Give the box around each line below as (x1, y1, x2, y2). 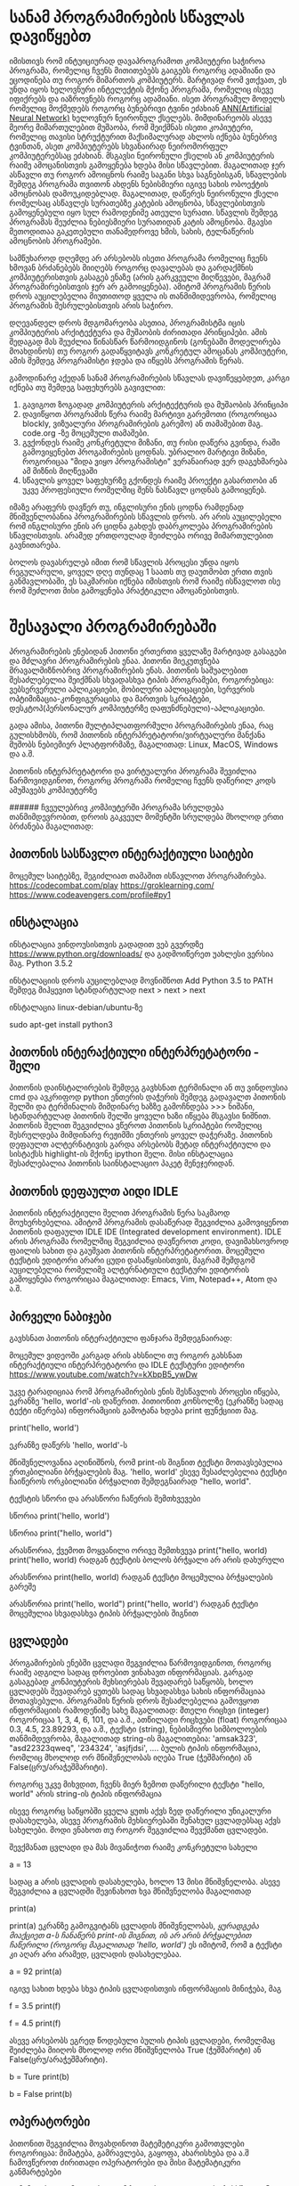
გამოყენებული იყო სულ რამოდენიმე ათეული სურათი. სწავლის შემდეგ (9, 207, 279, 217)
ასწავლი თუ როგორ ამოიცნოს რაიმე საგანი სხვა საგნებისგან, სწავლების (9, 168, 287, 180)
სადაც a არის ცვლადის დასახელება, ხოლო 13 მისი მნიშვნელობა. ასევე (9, 1876, 280, 1887)
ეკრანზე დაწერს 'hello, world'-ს (9, 1439, 127, 1450)
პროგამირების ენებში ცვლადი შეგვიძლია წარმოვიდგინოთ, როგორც (9, 1657, 271, 1668)
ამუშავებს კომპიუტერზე (9, 784, 98, 795)
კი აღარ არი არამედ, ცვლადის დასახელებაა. (9, 1948, 182, 1959)
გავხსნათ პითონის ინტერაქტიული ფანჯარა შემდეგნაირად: (9, 1332, 233, 1343)
